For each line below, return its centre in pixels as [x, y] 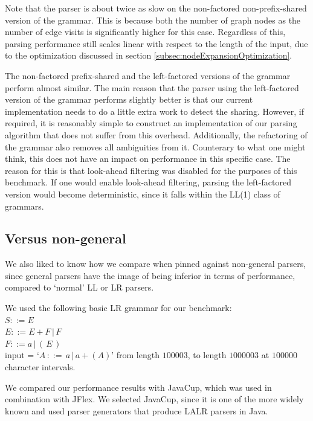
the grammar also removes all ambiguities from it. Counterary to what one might [155, 146]
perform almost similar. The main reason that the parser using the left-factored [152, 87]
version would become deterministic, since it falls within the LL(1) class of [143, 194]
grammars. [24, 206]
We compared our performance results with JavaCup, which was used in [138, 387]
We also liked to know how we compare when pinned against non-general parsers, [156, 264]
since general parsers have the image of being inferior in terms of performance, [150, 275]
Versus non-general [66, 238]
